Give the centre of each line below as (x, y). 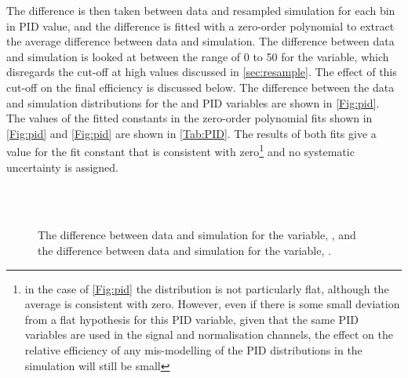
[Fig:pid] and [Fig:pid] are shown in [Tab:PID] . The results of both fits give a (191, 133)
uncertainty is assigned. (62, 167)
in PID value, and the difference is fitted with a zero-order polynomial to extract (200, 25)
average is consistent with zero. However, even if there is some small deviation (212, 304)
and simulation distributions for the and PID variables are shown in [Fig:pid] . (193, 102)
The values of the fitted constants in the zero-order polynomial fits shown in (189, 118)
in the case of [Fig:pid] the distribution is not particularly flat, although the (207, 288)
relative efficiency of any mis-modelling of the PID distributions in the (193, 349)
